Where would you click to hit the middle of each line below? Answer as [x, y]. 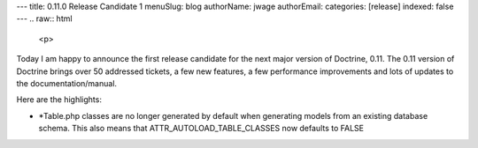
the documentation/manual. [67, 83]
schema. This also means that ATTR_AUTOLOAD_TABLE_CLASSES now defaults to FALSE [201, 129]
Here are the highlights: [59, 100]
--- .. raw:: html [44, 18]
